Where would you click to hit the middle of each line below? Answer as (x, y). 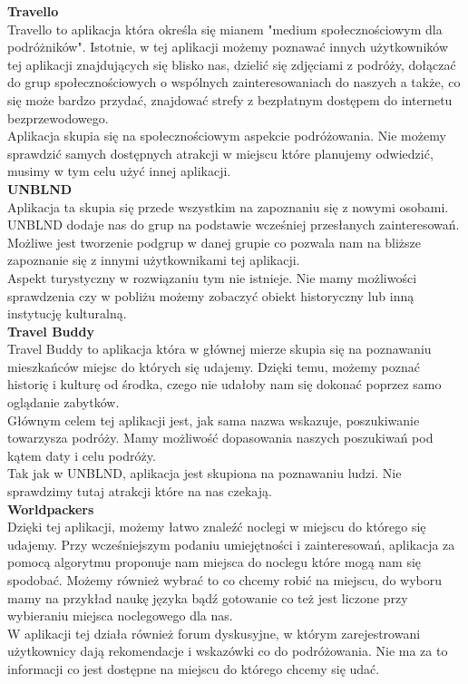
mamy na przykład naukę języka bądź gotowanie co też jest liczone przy (208, 597)
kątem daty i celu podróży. (82, 455)
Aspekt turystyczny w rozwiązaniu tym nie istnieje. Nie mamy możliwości (212, 277)
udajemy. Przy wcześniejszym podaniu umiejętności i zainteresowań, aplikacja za (231, 544)
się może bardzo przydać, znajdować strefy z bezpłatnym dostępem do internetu (230, 99)
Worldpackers (51, 508)
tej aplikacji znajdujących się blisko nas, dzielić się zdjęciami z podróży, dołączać (232, 64)
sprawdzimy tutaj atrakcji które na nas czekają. (140, 491)
